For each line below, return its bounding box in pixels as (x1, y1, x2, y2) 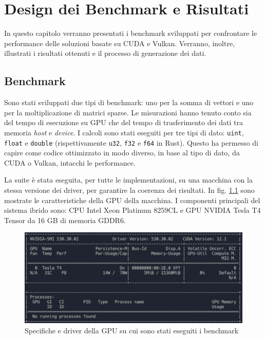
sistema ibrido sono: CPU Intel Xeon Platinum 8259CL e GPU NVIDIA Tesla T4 (4, 205, 261, 215)
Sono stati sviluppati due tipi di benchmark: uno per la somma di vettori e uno (4, 97, 254, 108)
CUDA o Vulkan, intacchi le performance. (4, 157, 136, 168)
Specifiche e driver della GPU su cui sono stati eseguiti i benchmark (25, 325, 239, 335)
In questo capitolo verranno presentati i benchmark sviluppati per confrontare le (4, 28, 257, 38)
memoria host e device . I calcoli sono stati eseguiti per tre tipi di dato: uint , (4, 127, 244, 137)
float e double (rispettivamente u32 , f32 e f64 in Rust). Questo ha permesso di (4, 137, 258, 148)
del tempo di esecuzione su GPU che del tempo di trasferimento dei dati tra (4, 117, 243, 128)
